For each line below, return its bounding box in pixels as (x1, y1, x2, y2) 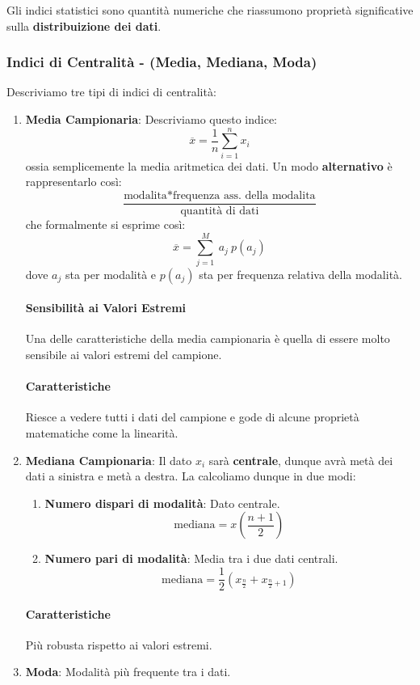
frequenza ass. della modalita (172, 189, 316, 201)
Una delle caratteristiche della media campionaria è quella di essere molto (25, 330, 390, 347)
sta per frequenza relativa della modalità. (199, 265, 402, 282)
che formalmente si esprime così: (25, 215, 186, 232)
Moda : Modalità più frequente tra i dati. (25, 663, 231, 680)
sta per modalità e (65, 265, 157, 282)
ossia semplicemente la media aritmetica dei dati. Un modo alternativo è (25, 157, 393, 174)
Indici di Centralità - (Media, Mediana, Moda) (6, 52, 317, 72)
